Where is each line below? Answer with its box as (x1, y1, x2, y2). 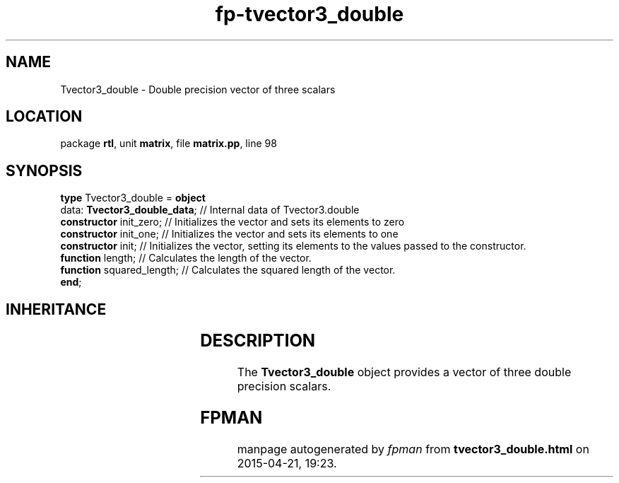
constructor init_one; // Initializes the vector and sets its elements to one (60, 228, 399, 240)
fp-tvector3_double (215, 2, 404, 26)
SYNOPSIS (6, 161, 83, 180)
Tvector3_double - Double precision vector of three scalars (60, 83, 336, 95)
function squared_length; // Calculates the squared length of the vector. (60, 264, 396, 277)
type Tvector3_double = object (60, 192, 206, 204)
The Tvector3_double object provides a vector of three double (237, 365, 572, 380)
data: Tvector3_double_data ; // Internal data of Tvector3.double (60, 204, 360, 216)
